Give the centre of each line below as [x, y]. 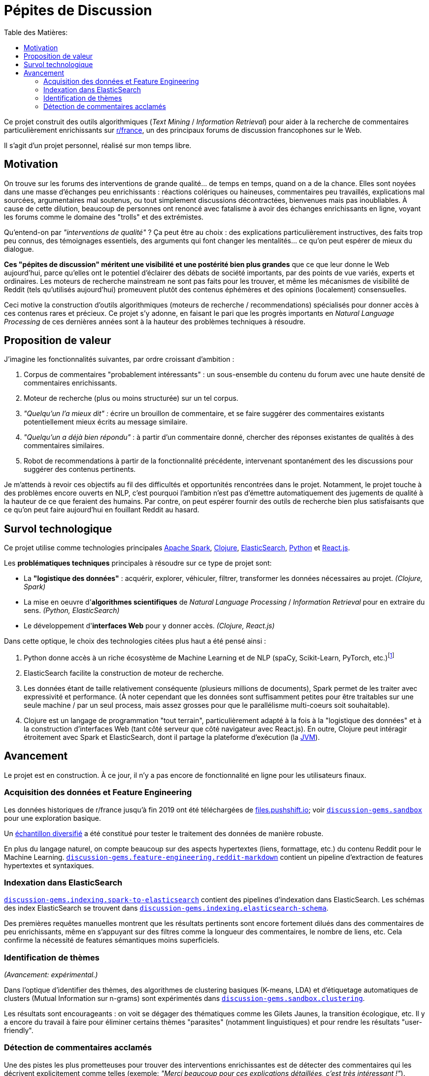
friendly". [19, 1031]
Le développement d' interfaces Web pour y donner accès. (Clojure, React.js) [149, 626]
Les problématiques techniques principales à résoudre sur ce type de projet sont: [138, 563]
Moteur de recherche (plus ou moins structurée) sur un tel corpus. [131, 398]
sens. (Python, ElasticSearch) [72, 611]
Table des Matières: [36, 32]
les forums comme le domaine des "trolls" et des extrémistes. [104, 217]
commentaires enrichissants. [70, 383]
